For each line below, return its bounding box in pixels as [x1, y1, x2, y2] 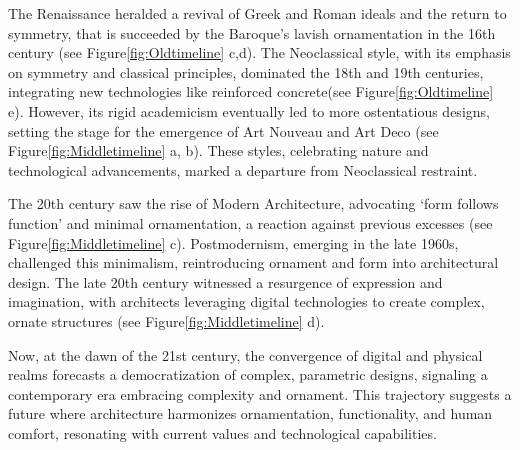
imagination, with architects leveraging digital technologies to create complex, [8, 291, 485, 312]
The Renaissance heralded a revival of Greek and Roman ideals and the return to [8, 3, 507, 23]
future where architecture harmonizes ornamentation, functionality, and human [8, 403, 493, 424]
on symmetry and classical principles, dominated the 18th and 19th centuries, [8, 61, 484, 82]
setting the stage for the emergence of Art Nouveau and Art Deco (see [8, 120, 439, 141]
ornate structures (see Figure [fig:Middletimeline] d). [8, 310, 325, 331]
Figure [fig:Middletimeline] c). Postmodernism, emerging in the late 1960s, [8, 232, 459, 253]
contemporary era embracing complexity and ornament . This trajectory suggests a [8, 383, 512, 404]
